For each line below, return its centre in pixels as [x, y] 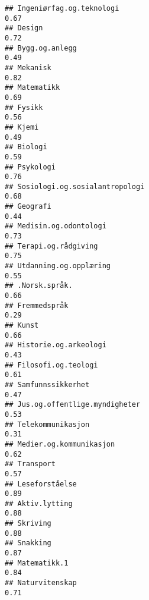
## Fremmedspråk [37, 305]
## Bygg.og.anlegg [41, 48]
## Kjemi [22, 127]
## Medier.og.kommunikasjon [60, 444]
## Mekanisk [28, 67]
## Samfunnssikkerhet [47, 384]
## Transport [30, 464]
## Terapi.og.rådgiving [51, 246]
